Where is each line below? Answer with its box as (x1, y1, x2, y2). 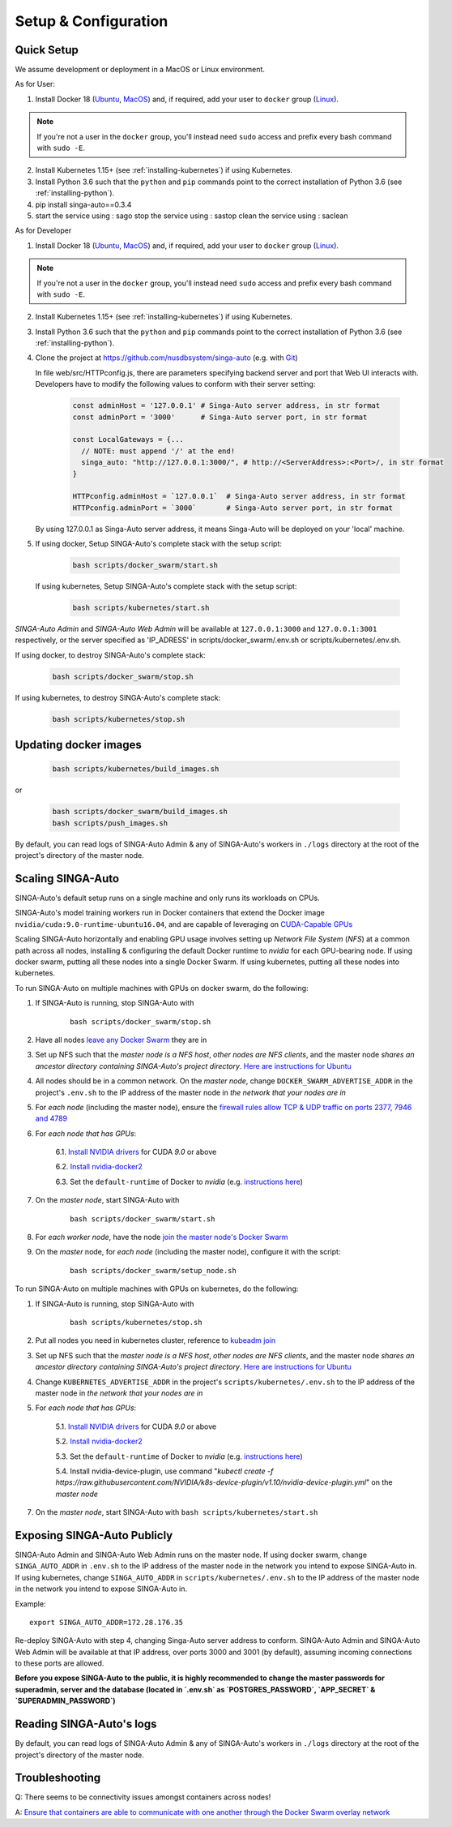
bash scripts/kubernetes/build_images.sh (52, 765, 220, 774)
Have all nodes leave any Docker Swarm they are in (35, 1035, 207, 1044)
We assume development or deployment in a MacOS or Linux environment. (15, 65, 265, 75)
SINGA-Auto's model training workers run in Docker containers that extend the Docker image (15, 908, 326, 918)
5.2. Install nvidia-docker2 (55, 1436, 143, 1447)
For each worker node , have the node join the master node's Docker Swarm (35, 1233, 288, 1242)
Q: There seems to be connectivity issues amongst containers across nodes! (15, 1792, 271, 1802)
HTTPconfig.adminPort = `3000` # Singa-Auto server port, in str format (72, 503, 393, 513)
